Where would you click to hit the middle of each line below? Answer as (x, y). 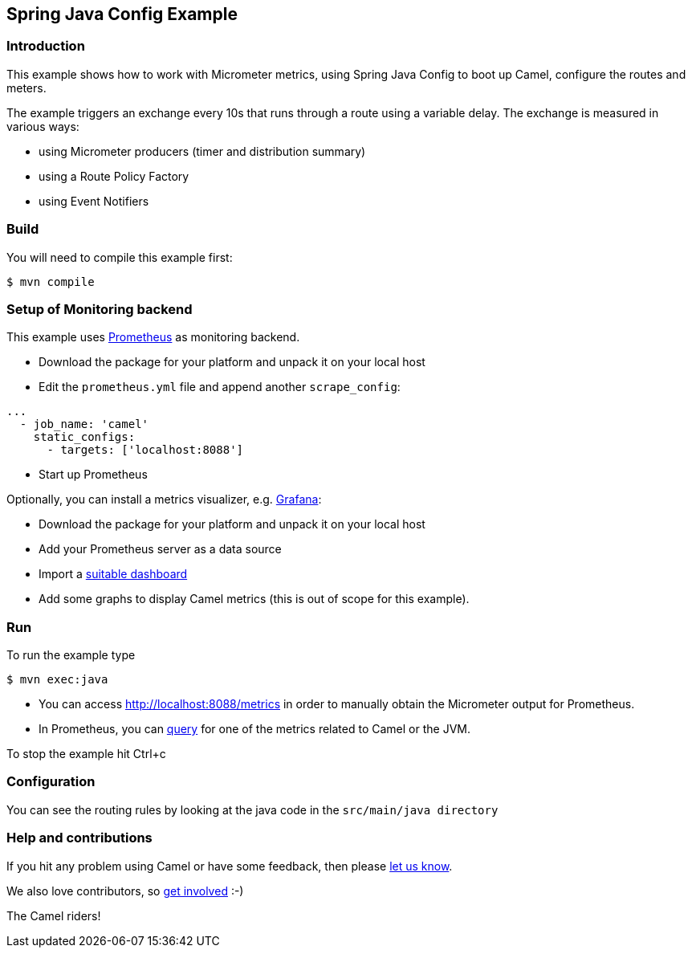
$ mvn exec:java (57, 680)
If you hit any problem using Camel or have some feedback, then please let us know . (230, 866)
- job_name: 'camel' (84, 424)
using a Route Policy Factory (114, 176)
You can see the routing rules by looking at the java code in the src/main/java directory (252, 809)
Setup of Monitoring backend (100, 309)
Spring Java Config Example (122, 14)
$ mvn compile (51, 281)
